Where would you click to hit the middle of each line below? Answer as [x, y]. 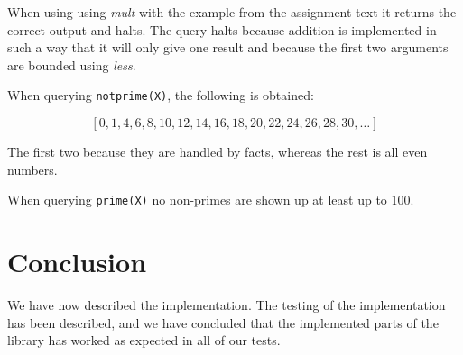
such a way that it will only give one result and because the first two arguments [228, 47]
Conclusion [77, 262]
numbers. [32, 169]
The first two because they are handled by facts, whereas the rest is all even [218, 152]
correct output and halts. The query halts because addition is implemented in [222, 29]
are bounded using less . [72, 64]
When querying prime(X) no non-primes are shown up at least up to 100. [211, 200]
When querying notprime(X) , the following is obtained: [161, 95]
